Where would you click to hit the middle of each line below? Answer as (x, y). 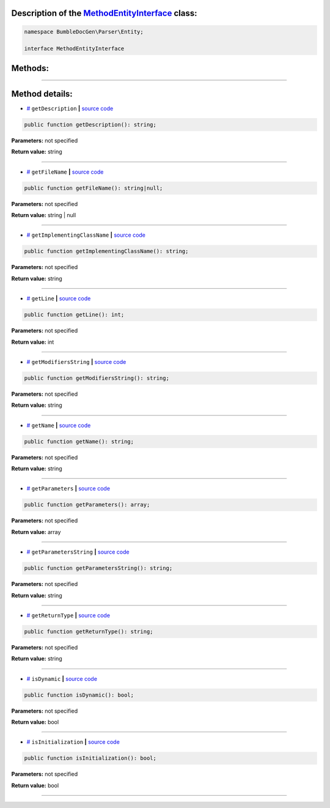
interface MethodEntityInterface (74, 49)
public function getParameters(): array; (87, 505)
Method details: (42, 94)
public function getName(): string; (79, 441)
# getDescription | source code (70, 108)
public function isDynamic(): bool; (79, 695)
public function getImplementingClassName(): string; (106, 251)
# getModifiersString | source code (76, 361)
